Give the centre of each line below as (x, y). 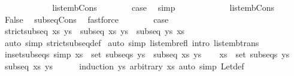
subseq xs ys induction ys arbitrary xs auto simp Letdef (124, 66)
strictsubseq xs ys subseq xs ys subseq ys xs (95, 31)
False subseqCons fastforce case (87, 19)
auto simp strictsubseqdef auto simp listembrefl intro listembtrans (132, 42)
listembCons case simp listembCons (163, 7)
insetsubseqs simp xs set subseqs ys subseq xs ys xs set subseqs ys (147, 54)
